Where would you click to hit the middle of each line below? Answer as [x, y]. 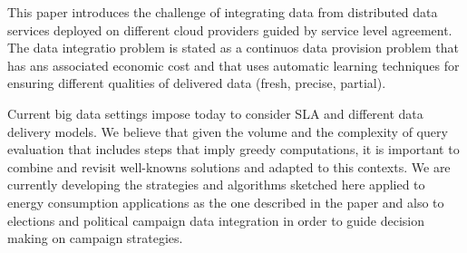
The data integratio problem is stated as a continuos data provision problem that [233, 48]
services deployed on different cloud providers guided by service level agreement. [230, 29]
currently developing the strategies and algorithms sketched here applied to [216, 185]
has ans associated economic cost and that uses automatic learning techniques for [233, 65]
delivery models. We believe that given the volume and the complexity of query [228, 131]
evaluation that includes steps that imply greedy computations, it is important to [233, 149]
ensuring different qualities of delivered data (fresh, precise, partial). [197, 83]
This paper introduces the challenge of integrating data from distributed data [223, 12]
